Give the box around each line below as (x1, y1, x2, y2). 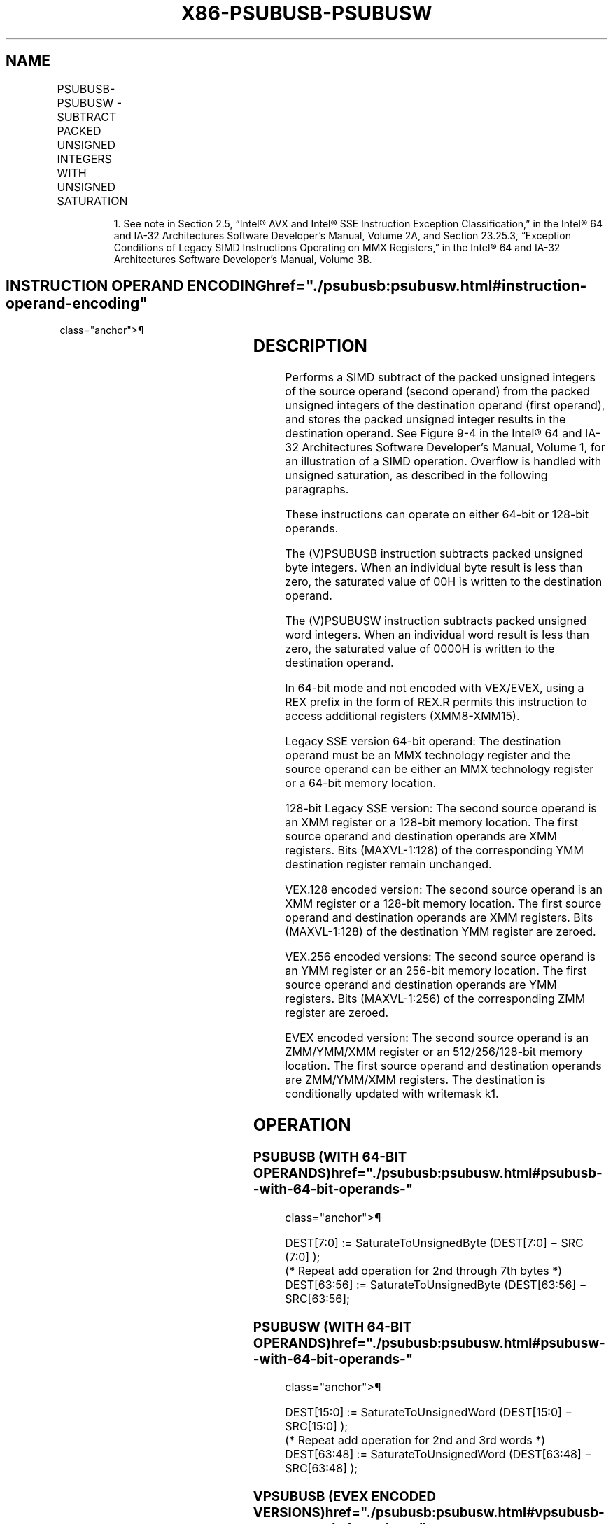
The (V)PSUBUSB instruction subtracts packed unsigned (285, 546, 583, 561)
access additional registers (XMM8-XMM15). (285, 709, 520, 724)
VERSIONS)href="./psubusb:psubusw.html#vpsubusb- (253, 1504, 605, 1521)
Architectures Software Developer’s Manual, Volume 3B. (113, 253, 372, 265)
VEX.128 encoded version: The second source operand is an (285, 882, 603, 897)
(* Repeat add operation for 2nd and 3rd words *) (285, 1433, 546, 1448)
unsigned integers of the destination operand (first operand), (285, 398, 605, 413)
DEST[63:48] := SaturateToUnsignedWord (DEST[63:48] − (285, 1447, 592, 1462)
